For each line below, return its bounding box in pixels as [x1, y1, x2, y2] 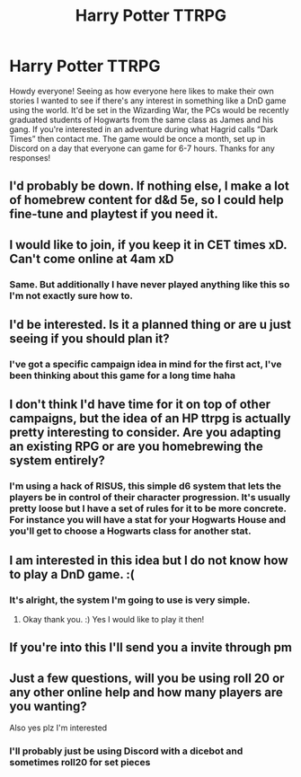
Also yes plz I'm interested [9, 722, 108, 733]
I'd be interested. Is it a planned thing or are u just [9, 317, 292, 332]
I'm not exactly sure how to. [9, 289, 133, 302]
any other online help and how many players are [9, 684, 283, 700]
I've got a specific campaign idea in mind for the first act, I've [9, 358, 282, 370]
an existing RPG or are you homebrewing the [9, 439, 263, 455]
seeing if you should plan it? [9, 331, 170, 347]
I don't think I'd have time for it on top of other [9, 397, 271, 412]
